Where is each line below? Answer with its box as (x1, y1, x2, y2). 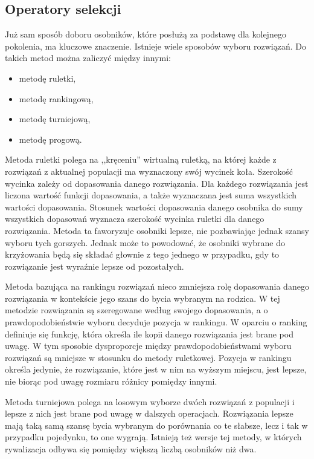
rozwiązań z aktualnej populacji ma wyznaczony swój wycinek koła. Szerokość (5, 164, 293, 177)
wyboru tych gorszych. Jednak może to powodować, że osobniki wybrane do (5, 236, 286, 249)
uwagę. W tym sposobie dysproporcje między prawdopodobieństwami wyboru (5, 339, 292, 352)
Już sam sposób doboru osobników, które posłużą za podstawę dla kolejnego (5, 28, 286, 41)
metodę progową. (19, 132, 82, 145)
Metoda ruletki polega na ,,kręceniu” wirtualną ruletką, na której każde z (5, 153, 277, 166)
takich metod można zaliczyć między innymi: (5, 51, 171, 64)
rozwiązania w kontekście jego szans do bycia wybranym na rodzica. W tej (5, 291, 280, 304)
